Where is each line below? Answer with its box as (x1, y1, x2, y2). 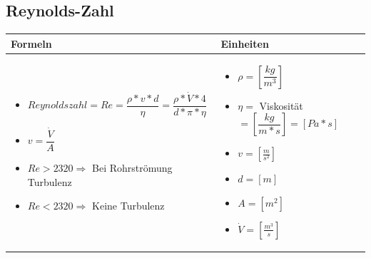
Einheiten (220, 36, 269, 51)
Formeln (11, 36, 52, 51)
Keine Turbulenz (92, 198, 165, 213)
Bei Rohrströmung (92, 160, 173, 175)
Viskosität (259, 98, 303, 113)
